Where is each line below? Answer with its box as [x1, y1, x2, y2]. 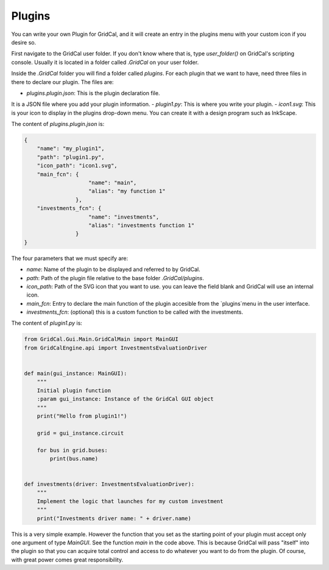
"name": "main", [88, 180, 137, 186]
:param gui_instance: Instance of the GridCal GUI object [37, 396, 214, 403]
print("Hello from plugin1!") [37, 412, 127, 420]
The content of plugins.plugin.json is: [11, 121, 105, 128]
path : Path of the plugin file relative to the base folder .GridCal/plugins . [26, 274, 204, 281]
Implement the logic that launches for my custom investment [37, 498, 224, 505]
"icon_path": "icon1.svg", [37, 162, 118, 169]
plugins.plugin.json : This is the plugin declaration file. [26, 89, 160, 97]
